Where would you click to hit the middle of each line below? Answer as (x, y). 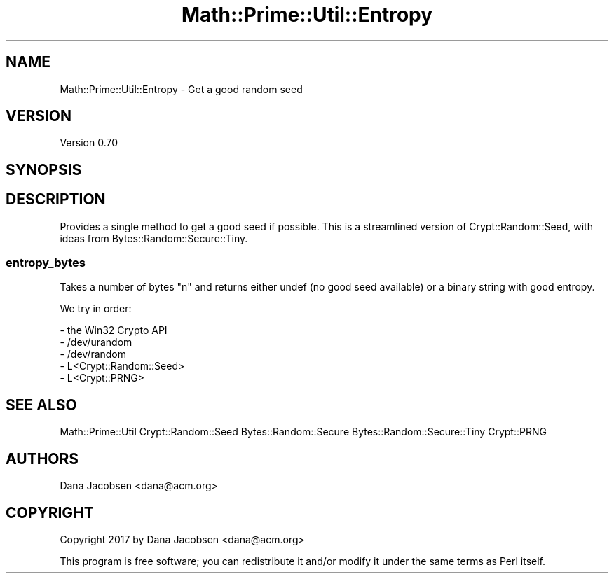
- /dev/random (93, 354)
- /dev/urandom (96, 342)
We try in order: (96, 309)
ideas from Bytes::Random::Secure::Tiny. (154, 238)
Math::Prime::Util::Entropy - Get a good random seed (181, 89)
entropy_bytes (46, 263)
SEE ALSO (41, 405)
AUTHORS (42, 459)
